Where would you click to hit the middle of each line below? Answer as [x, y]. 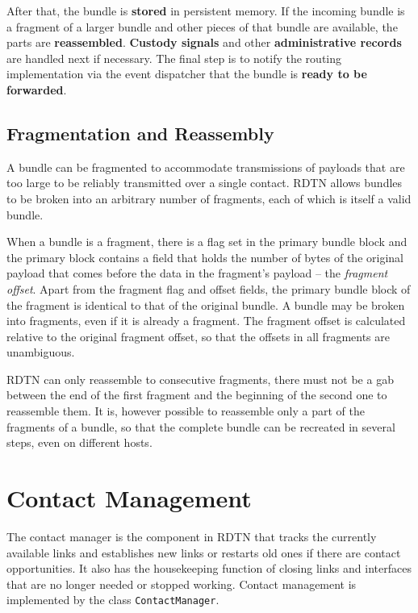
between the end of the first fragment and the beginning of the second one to [197, 395]
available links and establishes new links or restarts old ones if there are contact [204, 552]
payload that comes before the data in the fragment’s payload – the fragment [197, 273]
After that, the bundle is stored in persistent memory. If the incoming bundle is [206, 10]
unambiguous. [41, 352]
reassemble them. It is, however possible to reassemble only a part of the [186, 411]
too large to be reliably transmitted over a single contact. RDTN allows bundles [205, 183]
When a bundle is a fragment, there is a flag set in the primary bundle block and [207, 242]
